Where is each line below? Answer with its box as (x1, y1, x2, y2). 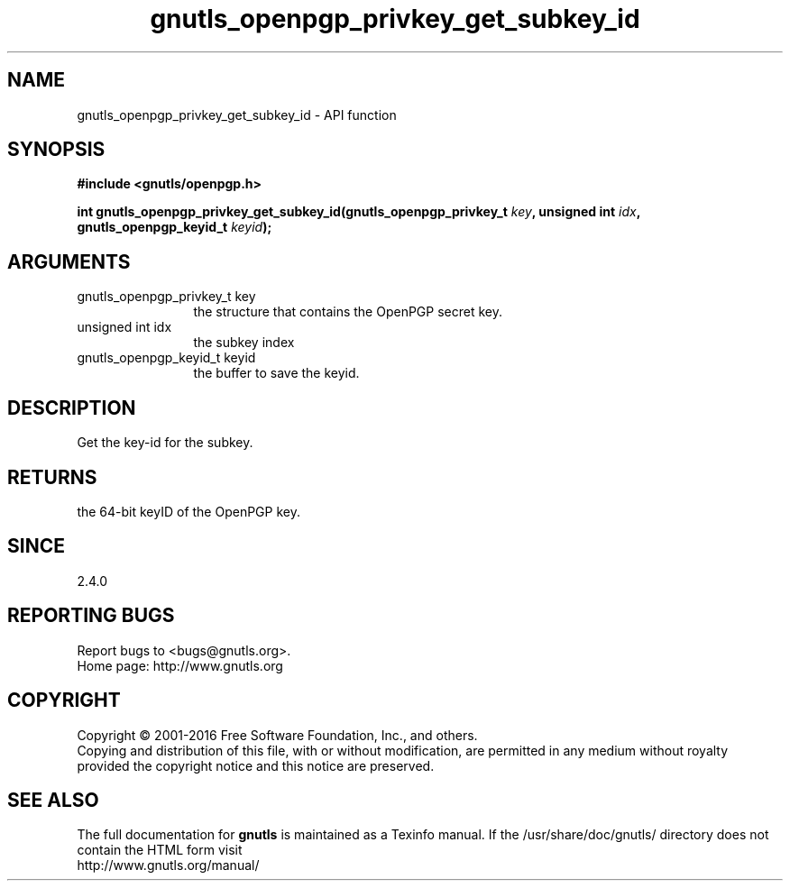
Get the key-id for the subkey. (77, 435, 253, 451)
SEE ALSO (7, 788, 99, 811)
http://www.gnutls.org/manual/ (77, 857, 260, 874)
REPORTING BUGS (7, 604, 175, 627)
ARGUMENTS (7, 250, 131, 273)
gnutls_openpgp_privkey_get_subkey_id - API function (77, 106, 397, 123)
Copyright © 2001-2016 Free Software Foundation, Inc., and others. (77, 727, 478, 743)
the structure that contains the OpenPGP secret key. (193, 304, 503, 320)
